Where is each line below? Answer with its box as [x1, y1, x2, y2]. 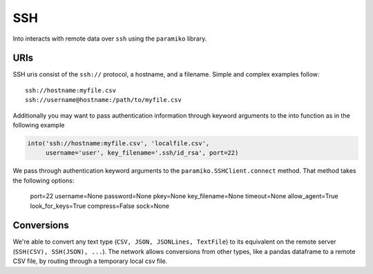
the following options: [12, 176, 75, 185]
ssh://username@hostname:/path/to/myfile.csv [25, 96, 182, 104]
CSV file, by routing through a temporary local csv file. [12, 257, 168, 265]
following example [12, 121, 65, 129]
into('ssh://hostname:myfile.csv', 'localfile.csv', [27, 140, 210, 147]
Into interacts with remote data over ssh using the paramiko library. [12, 34, 207, 43]
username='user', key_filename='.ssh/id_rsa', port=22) [45, 149, 239, 157]
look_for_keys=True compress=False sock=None [30, 202, 169, 210]
